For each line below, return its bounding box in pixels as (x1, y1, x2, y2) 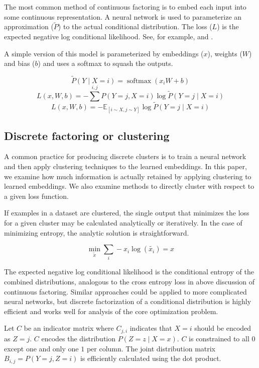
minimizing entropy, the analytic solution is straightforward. (4, 227, 189, 238)
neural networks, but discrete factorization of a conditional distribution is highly (4, 296, 251, 307)
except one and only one (4, 343, 79, 353)
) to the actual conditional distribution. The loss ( (58, 21, 212, 32)
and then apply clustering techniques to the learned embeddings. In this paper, (4, 161, 247, 171)
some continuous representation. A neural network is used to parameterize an (4, 11, 242, 22)
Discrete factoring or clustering (4, 127, 170, 143)
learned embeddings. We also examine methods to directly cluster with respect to (4, 181, 254, 191)
